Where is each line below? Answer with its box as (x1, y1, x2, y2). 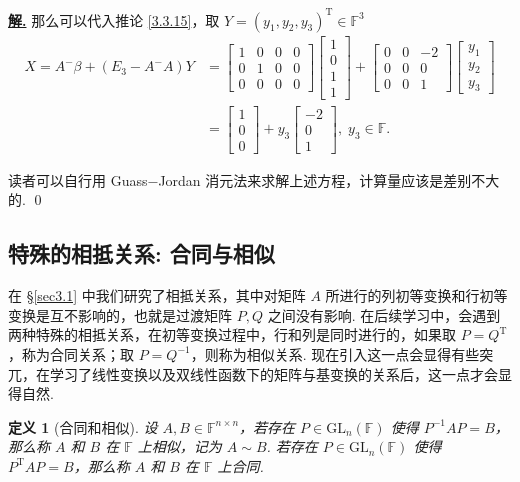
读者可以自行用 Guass (8, 169, 148, 190)
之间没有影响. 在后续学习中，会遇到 (267, 304, 501, 325)
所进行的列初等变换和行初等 (325, 285, 508, 306)
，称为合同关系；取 (8, 343, 134, 364)
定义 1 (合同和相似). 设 (8, 416, 158, 437)
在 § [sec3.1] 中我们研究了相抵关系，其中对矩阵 (8, 285, 306, 306)
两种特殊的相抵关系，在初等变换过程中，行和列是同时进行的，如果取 (8, 324, 456, 345)
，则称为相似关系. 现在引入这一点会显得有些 (190, 343, 480, 364)
